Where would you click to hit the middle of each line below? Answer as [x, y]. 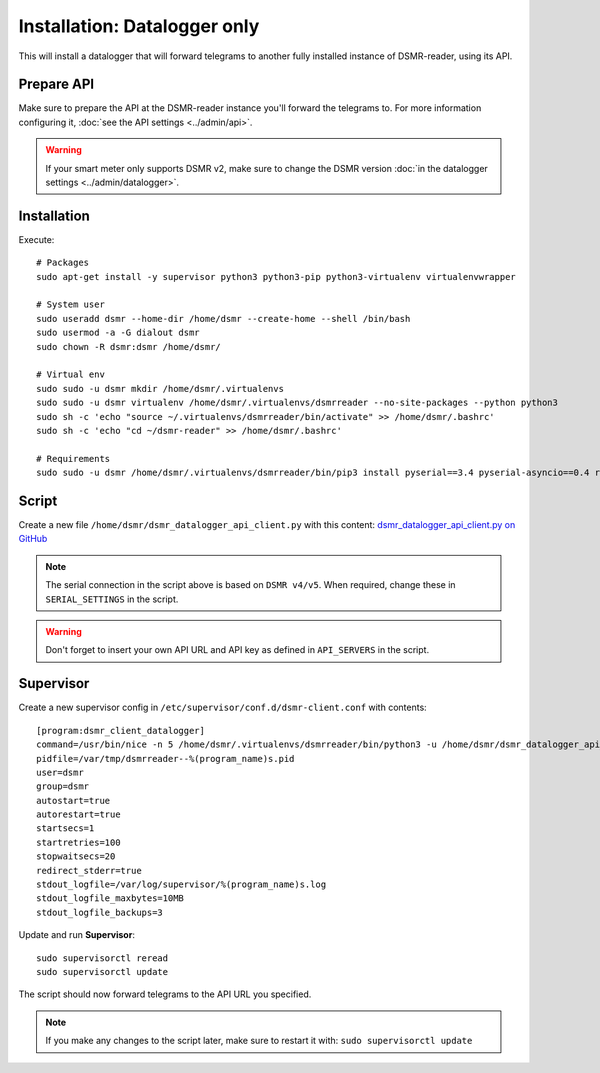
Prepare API [56, 84]
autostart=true [73, 800]
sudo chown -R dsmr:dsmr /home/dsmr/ [129, 346]
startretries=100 [78, 842]
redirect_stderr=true [89, 870]
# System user [70, 304]
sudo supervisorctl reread [102, 958]
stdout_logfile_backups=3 [100, 912]
